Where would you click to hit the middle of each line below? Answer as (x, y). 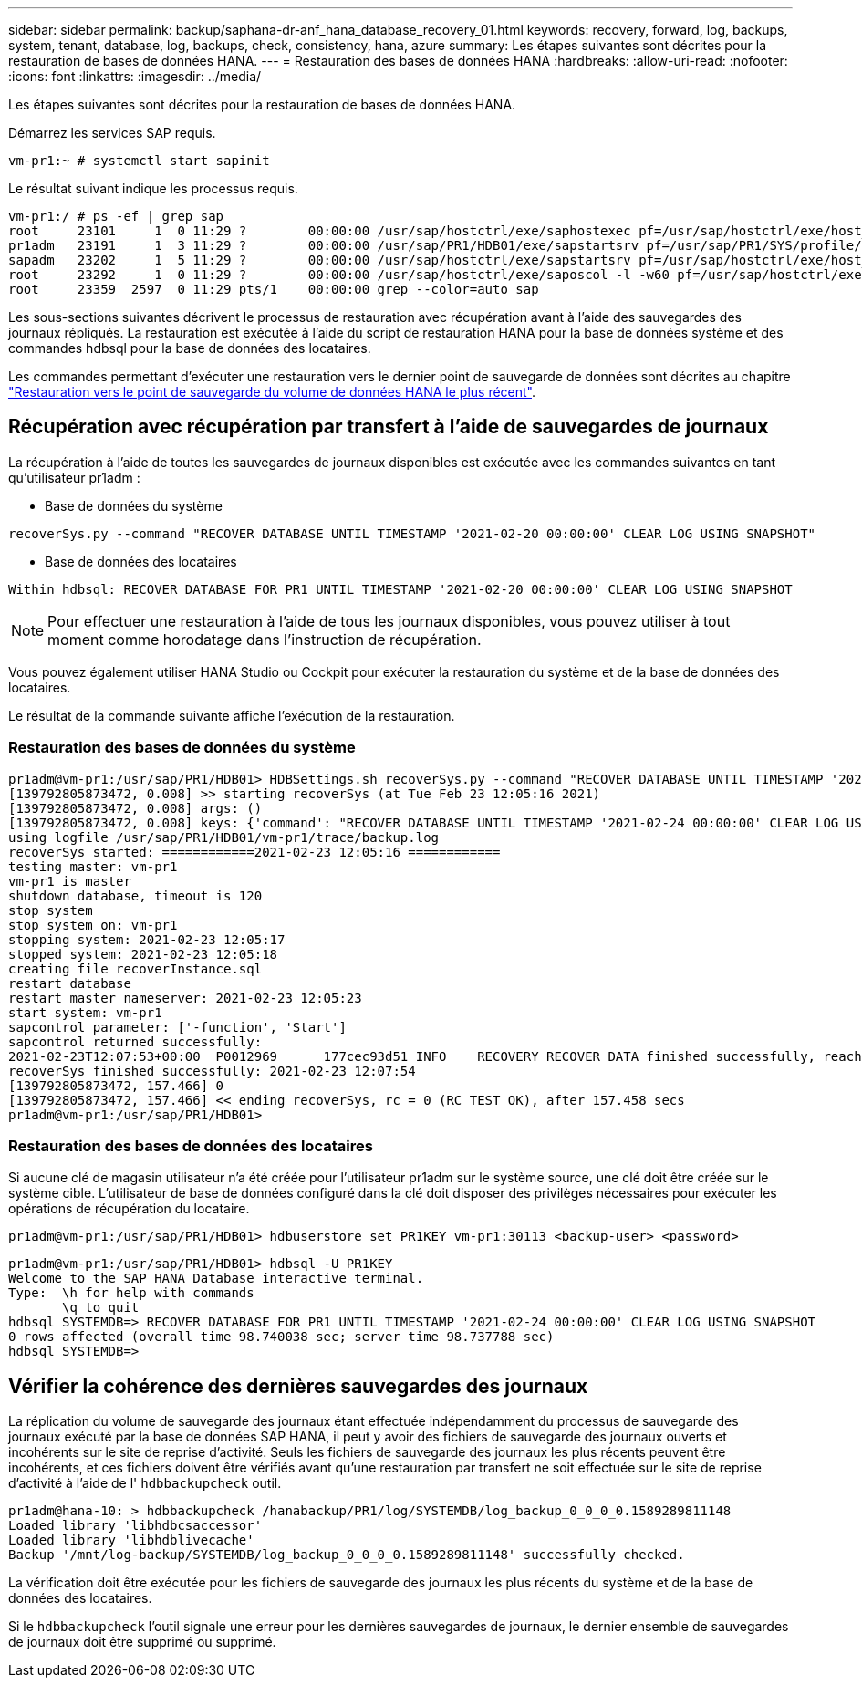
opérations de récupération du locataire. (129, 1209)
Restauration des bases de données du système (182, 748)
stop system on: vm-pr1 (93, 925)
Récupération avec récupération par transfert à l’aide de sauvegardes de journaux (389, 427)
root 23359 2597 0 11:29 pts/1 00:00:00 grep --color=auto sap (274, 289)
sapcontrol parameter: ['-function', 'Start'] (177, 1027)
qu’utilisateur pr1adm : (74, 477)
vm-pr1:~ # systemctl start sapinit (139, 161)
